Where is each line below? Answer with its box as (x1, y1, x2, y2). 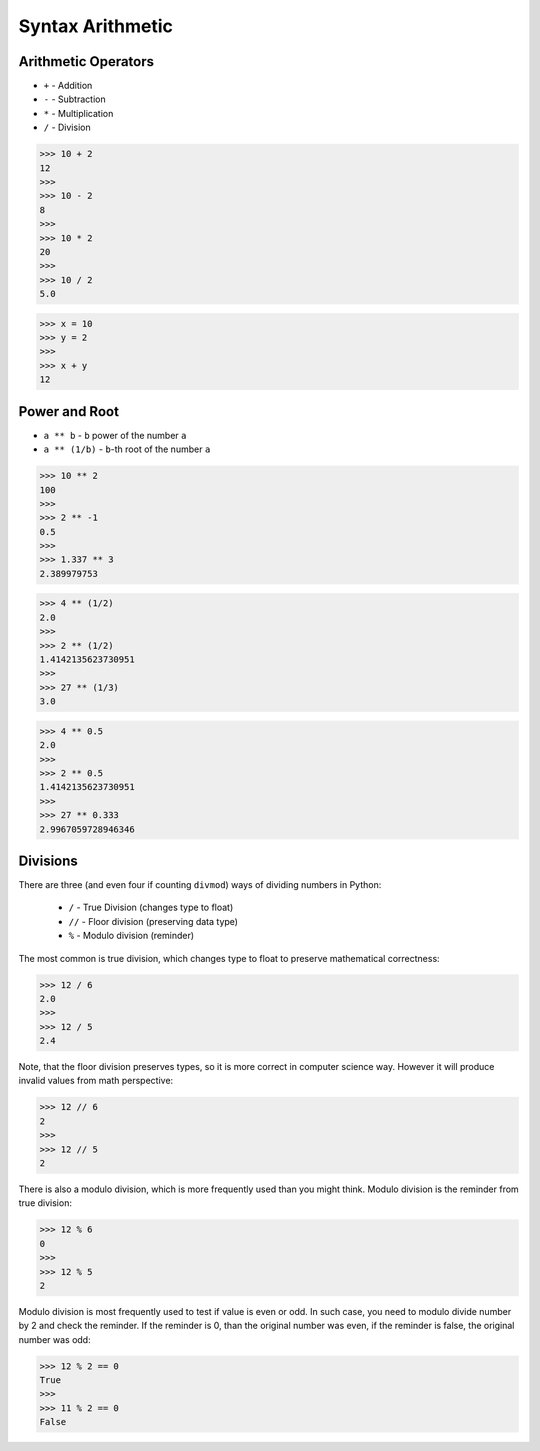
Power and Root (18, 403, 120, 420)
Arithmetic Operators (18, 53, 155, 70)
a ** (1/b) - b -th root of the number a (43, 443, 211, 455)
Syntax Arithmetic (18, 15, 174, 37)
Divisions (18, 852, 79, 869)
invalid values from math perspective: (18, 1075, 174, 1087)
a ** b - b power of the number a (43, 429, 187, 441)
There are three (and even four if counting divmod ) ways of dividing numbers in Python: (18, 879, 382, 890)
